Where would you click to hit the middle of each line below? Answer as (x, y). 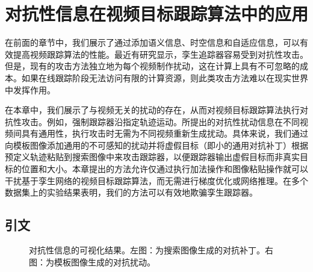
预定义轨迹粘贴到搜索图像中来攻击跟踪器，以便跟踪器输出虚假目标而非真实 (152, 157)
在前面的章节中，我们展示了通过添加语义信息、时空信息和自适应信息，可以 (152, 42)
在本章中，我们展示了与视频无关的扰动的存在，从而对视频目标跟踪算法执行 (152, 110)
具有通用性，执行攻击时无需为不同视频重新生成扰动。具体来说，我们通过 (165, 133)
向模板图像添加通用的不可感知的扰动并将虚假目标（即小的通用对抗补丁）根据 (156, 145)
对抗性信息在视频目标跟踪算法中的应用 (157, 14)
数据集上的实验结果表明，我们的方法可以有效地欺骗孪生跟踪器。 (131, 192)
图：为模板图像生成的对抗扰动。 (92, 261)
